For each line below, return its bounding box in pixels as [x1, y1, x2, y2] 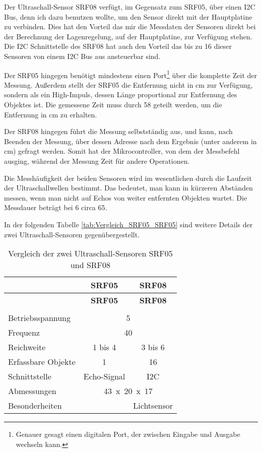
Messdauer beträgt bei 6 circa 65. [4, 202, 107, 213]
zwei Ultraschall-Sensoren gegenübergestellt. [4, 229, 140, 239]
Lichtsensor [133, 400, 173, 412]
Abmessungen [8, 385, 56, 397]
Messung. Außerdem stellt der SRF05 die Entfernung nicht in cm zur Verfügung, [4, 79, 253, 90]
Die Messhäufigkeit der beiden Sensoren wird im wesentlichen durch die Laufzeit [4, 172, 252, 183]
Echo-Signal [83, 370, 125, 382]
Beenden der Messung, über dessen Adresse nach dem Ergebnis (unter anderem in [4, 136, 257, 146]
